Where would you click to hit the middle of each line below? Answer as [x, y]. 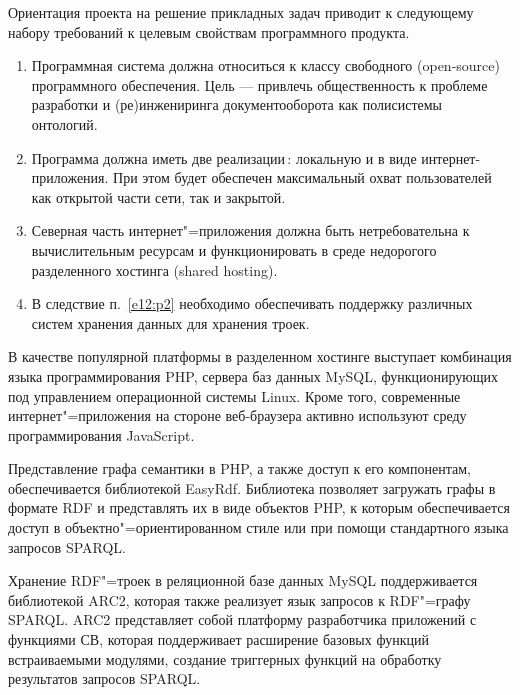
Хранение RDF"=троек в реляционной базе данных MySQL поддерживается [243, 580]
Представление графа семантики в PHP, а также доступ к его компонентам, [239, 468]
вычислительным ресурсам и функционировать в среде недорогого [234, 249]
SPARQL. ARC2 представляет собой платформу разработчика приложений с [242, 619]
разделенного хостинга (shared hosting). [154, 269]
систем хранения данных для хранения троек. [170, 322]
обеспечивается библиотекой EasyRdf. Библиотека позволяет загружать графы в [252, 487]
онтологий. [64, 123]
